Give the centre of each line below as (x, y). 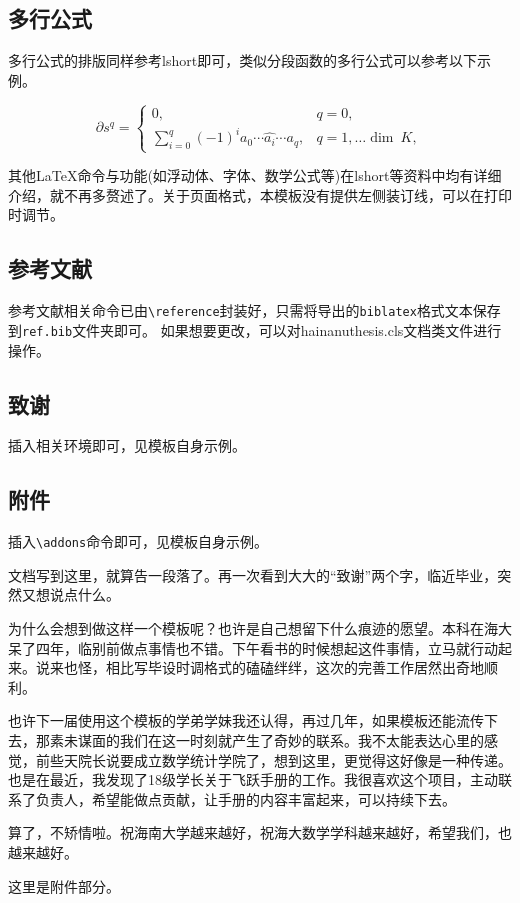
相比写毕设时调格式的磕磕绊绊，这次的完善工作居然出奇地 (294, 667)
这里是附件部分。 (64, 885)
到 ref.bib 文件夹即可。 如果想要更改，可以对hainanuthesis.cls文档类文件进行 (255, 329)
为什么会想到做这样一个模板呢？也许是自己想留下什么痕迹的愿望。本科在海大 (260, 628)
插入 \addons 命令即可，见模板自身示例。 (138, 541)
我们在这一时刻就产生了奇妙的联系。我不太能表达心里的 (301, 739)
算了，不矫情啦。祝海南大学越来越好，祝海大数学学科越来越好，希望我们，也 (260, 832)
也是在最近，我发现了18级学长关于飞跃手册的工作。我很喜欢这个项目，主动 (253, 779)
